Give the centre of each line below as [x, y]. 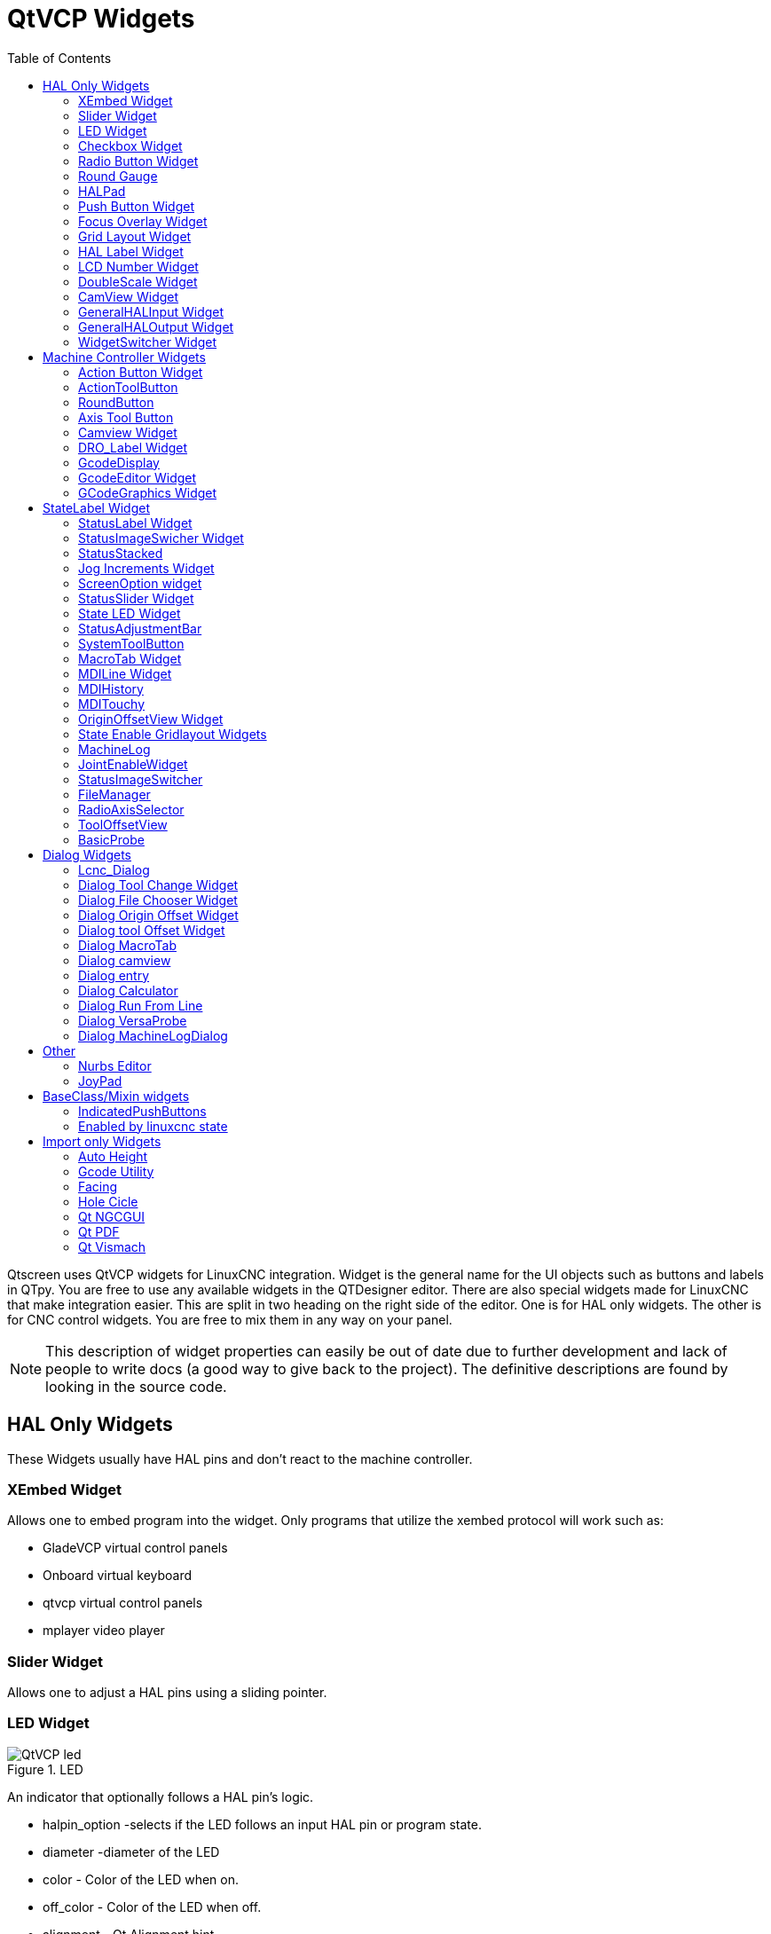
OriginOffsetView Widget [151, 719]
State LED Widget [130, 613]
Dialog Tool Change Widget [158, 884]
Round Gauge [118, 176]
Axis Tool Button [126, 417]
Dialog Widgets [87, 854]
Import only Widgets [102, 1141]
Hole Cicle [108, 1201]
